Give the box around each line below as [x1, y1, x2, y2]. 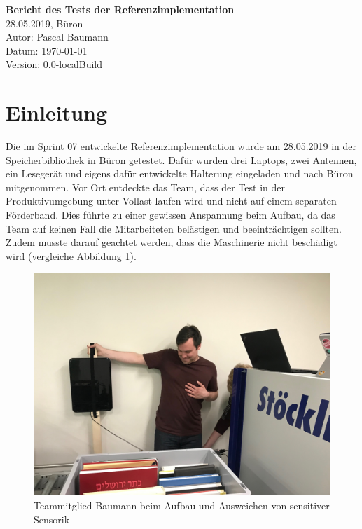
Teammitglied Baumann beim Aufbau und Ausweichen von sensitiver [34, 498, 330, 513]
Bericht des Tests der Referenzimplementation [6, 2, 235, 16]
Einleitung [6, 98, 108, 127]
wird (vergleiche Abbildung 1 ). [6, 248, 137, 263]
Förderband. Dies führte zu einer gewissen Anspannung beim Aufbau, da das [6, 207, 335, 222]
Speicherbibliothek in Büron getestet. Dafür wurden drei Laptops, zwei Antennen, [6, 152, 357, 167]
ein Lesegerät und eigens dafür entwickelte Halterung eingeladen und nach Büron [6, 166, 354, 181]
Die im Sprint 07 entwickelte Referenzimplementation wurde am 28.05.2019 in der [6, 139, 357, 153]
